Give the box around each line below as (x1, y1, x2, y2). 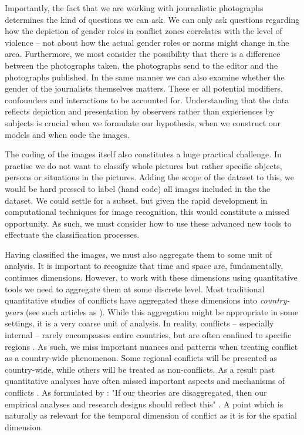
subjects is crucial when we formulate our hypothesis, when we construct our (5, 116, 281, 129)
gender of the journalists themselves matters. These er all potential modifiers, (5, 82, 283, 95)
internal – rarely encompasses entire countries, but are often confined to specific (5, 329, 292, 341)
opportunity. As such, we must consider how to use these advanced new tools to (5, 217, 292, 229)
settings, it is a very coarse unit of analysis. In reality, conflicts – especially (5, 317, 274, 329)
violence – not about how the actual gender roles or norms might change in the (5, 36, 289, 48)
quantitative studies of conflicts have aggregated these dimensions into (5, 294, 258, 306)
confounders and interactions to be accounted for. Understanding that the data (5, 93, 289, 106)
